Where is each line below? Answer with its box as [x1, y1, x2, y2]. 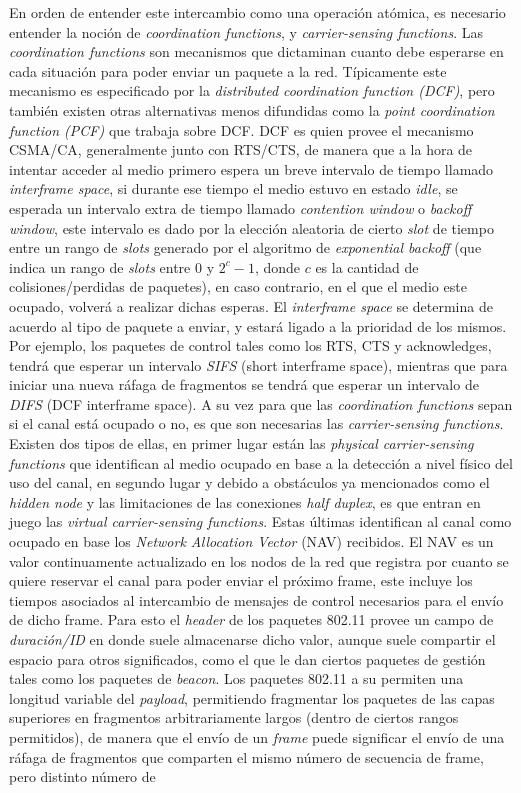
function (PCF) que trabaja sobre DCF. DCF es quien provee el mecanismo [9, 119, 474, 140]
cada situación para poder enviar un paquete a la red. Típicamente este [9, 60, 447, 81]
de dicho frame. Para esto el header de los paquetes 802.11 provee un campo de [9, 609, 494, 630]
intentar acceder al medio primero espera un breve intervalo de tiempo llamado [9, 158, 494, 179]
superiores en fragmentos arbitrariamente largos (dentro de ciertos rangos [9, 707, 459, 728]
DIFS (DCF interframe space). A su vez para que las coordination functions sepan [9, 393, 513, 414]
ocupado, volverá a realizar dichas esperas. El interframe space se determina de [9, 295, 493, 316]
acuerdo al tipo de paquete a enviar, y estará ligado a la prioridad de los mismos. [9, 315, 507, 336]
